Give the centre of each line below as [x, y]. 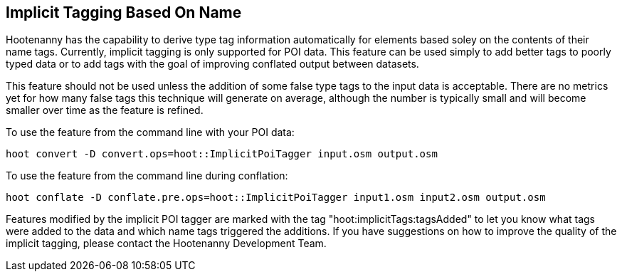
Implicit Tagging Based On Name [124, 12]
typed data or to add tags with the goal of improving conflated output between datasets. [212, 64]
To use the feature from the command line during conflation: [147, 176]
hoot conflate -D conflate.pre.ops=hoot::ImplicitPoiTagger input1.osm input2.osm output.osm [276, 198]
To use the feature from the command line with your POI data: [150, 132]
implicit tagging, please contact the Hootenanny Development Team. [166, 244]
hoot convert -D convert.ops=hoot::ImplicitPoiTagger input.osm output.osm [222, 154]
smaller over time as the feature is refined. [105, 110]
